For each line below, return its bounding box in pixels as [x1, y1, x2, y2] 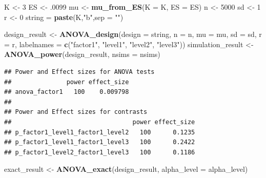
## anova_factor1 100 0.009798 [4, 88, 129, 96]
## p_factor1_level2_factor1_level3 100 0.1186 [4, 148, 195, 156]
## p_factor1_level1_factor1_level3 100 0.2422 [4, 139, 195, 146]
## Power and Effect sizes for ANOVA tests [4, 68, 155, 75]
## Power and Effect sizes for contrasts [4, 108, 148, 116]
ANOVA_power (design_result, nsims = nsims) [4, 49, 160, 60]
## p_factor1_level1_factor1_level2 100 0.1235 [4, 128, 195, 136]
